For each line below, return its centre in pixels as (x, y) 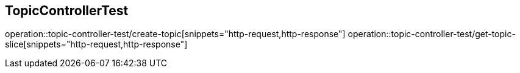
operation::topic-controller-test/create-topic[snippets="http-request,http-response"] (175, 34)
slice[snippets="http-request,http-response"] (96, 44)
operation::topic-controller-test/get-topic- (432, 34)
